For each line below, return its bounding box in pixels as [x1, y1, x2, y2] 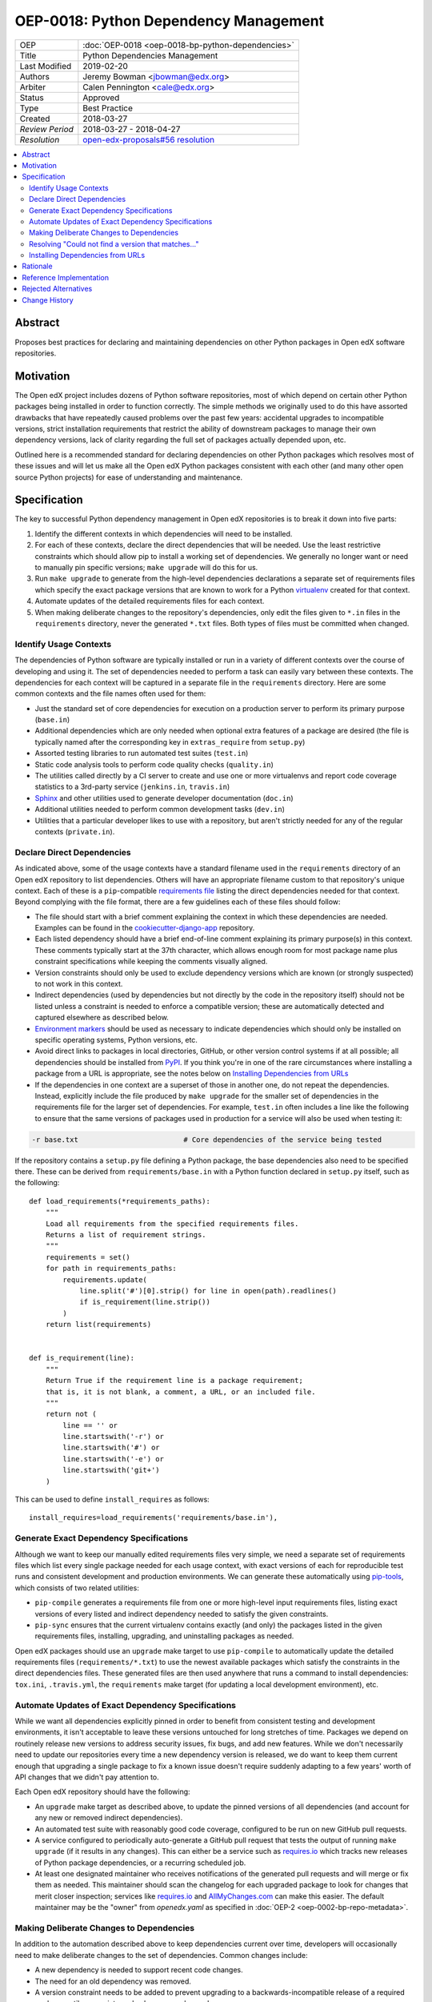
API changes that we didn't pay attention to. [14, 1772, 159, 1782]
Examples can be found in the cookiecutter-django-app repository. [34, 923, 255, 933]
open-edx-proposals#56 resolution [82, 134, 215, 145]
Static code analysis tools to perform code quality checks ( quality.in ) [34, 759, 274, 769]
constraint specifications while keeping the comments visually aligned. [34, 957, 268, 967]
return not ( [45, 1409, 97, 1419]
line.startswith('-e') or [62, 1454, 164, 1463]
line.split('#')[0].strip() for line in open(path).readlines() [79, 1286, 338, 1295]
